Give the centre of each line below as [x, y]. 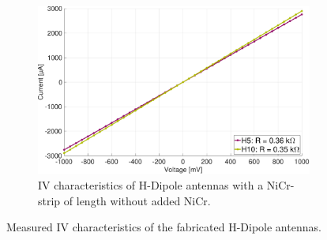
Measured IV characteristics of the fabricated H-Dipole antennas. [164, 227]
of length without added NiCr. [137, 200]
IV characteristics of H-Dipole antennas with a [151, 184]
